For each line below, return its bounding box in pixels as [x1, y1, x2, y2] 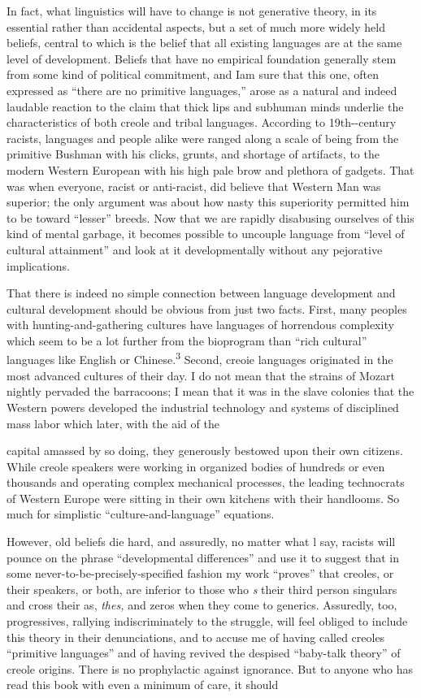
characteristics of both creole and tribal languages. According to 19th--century [7, 114, 397, 131]
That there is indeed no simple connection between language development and [7, 284, 396, 301]
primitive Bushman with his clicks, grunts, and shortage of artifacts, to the [7, 145, 380, 163]
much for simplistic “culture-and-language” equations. [7, 505, 275, 522]
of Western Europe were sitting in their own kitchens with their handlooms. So [7, 489, 400, 506]
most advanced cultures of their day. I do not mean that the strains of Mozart [7, 366, 396, 384]
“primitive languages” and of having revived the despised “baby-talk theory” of [7, 644, 401, 661]
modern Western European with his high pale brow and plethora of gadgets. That [7, 161, 414, 178]
